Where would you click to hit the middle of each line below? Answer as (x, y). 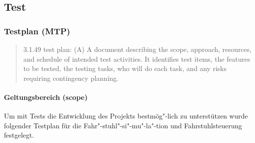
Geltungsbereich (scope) (46, 97)
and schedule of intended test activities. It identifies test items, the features (137, 59)
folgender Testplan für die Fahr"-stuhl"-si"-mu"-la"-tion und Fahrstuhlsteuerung (123, 125)
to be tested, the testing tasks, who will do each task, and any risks (125, 68)
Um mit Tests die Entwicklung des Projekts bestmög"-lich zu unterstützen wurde (126, 116)
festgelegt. (19, 135)
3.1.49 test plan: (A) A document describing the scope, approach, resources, (137, 49)
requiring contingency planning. (71, 78)
